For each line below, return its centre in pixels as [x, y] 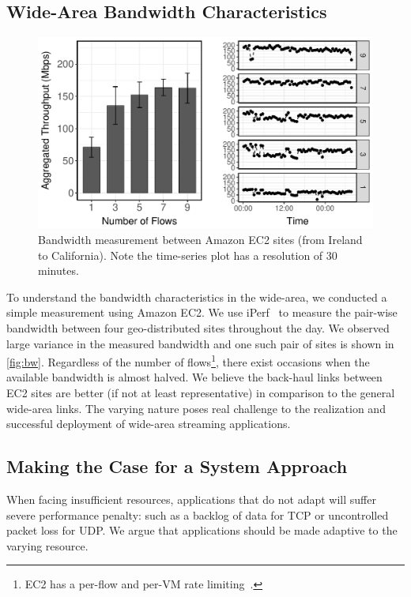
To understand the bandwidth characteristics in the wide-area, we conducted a [197, 297]
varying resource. [47, 545]
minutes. [58, 270]
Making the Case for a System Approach [177, 466]
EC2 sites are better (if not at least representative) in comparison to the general [201, 393]
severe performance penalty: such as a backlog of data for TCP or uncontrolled [198, 514]
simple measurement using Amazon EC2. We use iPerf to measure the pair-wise [202, 312]
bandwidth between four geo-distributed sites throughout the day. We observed [198, 327]
